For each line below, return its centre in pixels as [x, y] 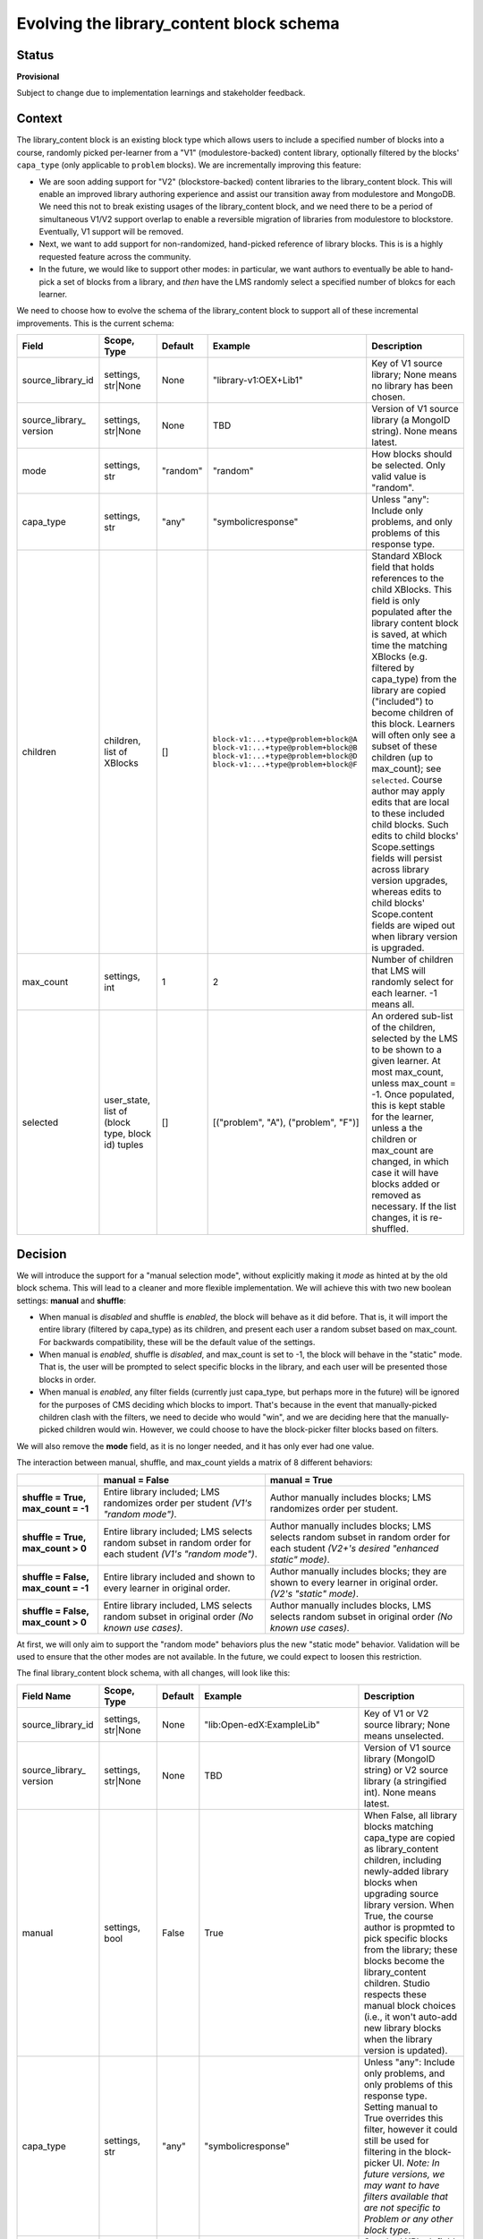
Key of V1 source [407, 364]
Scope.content [402, 914]
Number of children [412, 960]
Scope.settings [403, 847]
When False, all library [411, 1815]
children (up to [402, 758]
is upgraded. [398, 948]
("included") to [402, 701]
